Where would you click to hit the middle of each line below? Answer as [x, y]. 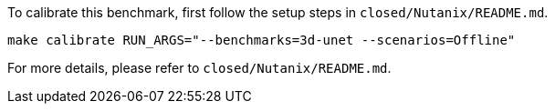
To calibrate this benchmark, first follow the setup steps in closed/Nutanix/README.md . [278, 12]
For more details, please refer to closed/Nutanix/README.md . [199, 68]
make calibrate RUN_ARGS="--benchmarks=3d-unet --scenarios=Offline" [262, 40]
